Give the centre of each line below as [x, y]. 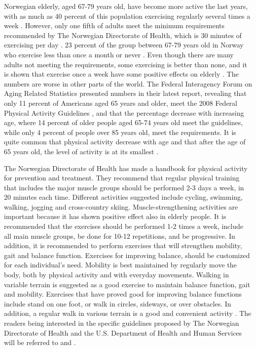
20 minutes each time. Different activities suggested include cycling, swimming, [123, 197]
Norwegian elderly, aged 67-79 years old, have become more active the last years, [126, 6]
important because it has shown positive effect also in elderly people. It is [115, 216]
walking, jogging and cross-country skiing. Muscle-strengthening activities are [121, 206]
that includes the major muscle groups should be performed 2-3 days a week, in [124, 187]
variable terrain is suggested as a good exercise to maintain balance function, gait [127, 284]
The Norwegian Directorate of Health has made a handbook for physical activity [126, 168]
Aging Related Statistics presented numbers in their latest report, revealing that [125, 93]
